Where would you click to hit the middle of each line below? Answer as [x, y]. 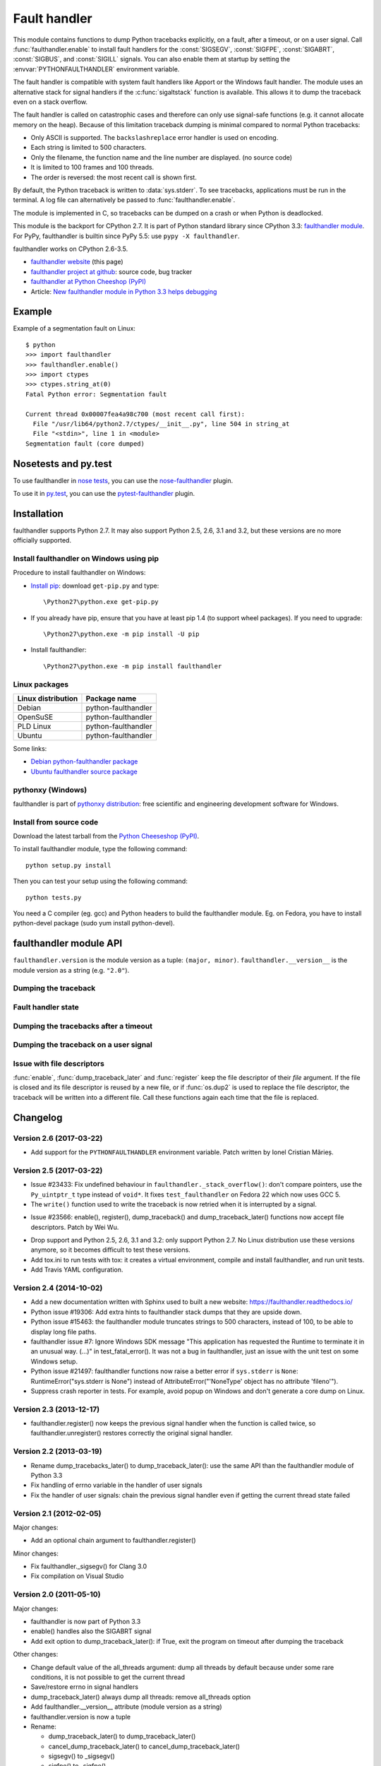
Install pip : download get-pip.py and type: [95, 586]
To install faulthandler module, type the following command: [100, 849]
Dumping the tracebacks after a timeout [83, 1026]
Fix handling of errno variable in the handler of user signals [116, 1485]
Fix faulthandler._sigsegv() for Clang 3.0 [89, 1566]
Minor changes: [36, 1553]
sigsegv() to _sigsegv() [82, 1756]
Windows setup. [54, 1361]
